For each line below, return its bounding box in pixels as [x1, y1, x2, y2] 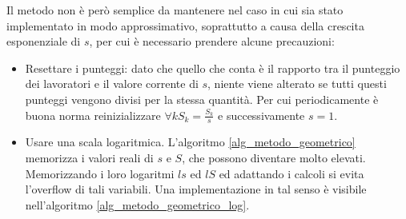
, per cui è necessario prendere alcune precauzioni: [89, 33, 335, 50]
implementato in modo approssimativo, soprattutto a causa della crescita [6, 17, 364, 34]
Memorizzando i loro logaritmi [25, 165, 175, 181]
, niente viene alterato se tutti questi [207, 75, 387, 92]
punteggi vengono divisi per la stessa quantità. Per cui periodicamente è [25, 90, 379, 107]
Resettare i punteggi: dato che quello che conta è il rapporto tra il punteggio [25, 59, 400, 76]
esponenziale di [6, 33, 81, 50]
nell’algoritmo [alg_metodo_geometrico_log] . [25, 196, 250, 213]
